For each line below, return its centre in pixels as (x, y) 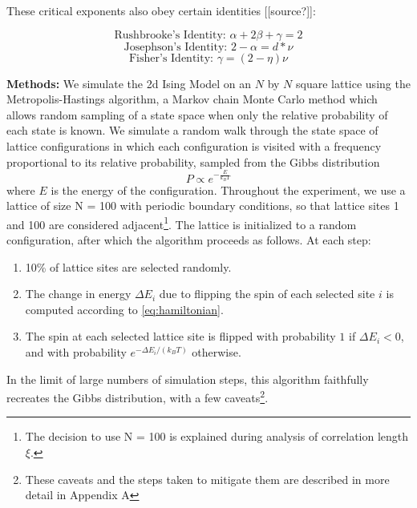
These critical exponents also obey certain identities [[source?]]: (161, 10)
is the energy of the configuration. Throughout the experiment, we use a (228, 189)
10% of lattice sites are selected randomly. (128, 266)
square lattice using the (353, 83)
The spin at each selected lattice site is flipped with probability (180, 336)
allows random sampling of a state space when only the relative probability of (197, 114)
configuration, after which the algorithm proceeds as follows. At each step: (189, 240)
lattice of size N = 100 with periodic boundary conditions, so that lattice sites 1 (203, 206)
